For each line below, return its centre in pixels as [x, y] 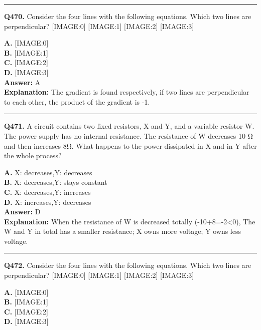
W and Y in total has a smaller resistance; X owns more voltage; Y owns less [122, 231]
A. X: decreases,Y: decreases [48, 172]
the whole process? [33, 155]
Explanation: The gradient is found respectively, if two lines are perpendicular [127, 92]
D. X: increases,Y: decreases [48, 202]
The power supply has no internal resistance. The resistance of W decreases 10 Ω [128, 135]
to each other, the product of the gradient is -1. [77, 101]
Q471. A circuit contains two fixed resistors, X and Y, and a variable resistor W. [129, 126]
